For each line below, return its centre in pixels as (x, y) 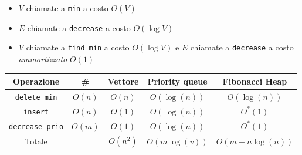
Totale (36, 141)
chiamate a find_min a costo (78, 47)
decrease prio (36, 127)
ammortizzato (43, 58)
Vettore (123, 81)
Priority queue (177, 81)
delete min (36, 97)
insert (36, 112)
